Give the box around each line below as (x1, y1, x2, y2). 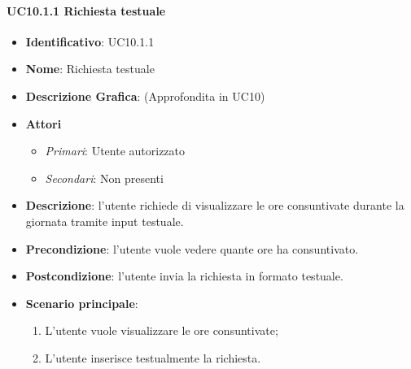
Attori (25, 115, 62, 132)
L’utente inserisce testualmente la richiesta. (45, 349, 261, 366)
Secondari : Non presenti (45, 169, 164, 186)
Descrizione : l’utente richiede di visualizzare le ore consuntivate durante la (25, 197, 404, 214)
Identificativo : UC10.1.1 (25, 33, 155, 50)
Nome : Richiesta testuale (25, 60, 155, 77)
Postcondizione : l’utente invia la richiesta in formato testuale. (25, 267, 343, 284)
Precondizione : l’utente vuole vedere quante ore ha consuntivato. (25, 240, 359, 257)
